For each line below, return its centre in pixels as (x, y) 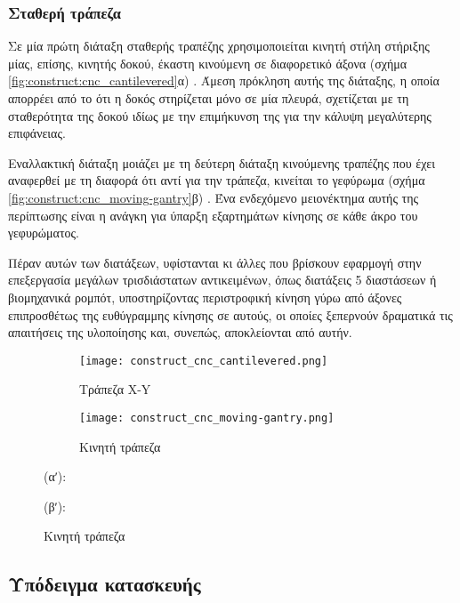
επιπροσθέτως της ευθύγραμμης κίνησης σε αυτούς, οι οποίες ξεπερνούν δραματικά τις (230, 314)
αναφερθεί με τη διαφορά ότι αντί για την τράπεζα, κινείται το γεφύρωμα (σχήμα (217, 180)
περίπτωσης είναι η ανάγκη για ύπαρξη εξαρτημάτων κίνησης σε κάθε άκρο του (213, 215)
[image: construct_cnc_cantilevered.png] (204, 361)
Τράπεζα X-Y (115, 389)
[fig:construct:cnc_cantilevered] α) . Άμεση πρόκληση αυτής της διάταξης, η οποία (224, 80)
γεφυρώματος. (44, 233)
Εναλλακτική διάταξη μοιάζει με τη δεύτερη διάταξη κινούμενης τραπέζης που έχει (222, 162)
